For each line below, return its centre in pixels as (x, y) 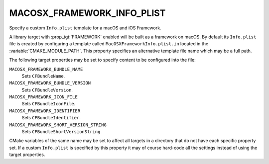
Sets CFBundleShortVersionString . (62, 132)
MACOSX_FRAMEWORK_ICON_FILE (44, 97)
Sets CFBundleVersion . (47, 90)
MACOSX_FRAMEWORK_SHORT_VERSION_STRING (58, 125)
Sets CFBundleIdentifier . (51, 118)
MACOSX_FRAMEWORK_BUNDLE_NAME (46, 69)
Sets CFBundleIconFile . (49, 104)
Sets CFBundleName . (43, 76)
